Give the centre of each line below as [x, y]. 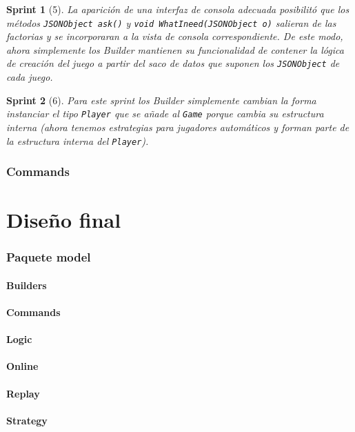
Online [22, 366]
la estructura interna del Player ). [78, 140]
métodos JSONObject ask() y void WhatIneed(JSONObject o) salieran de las [171, 22]
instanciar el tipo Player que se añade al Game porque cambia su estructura [165, 114]
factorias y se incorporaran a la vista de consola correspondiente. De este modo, [175, 36]
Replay [23, 393]
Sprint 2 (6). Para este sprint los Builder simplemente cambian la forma [161, 100]
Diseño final [64, 220]
